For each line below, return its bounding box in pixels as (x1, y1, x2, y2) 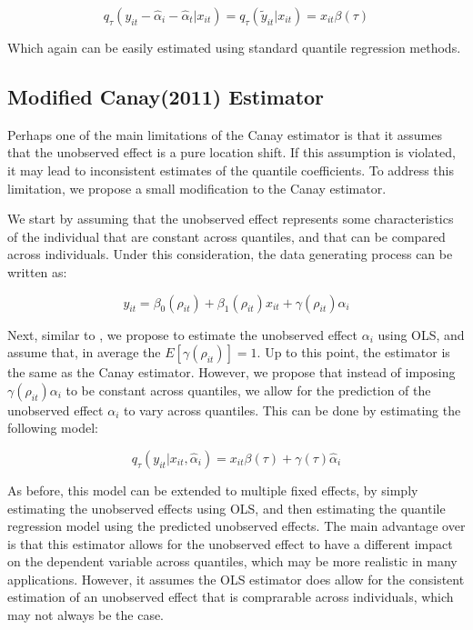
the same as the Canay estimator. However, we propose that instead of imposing (7, 363, 456, 382)
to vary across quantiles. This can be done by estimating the (123, 400, 461, 419)
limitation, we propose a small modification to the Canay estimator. (7, 178, 387, 197)
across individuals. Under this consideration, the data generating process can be (7, 245, 453, 264)
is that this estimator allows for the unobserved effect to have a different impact (7, 534, 453, 553)
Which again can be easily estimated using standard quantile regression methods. (7, 38, 461, 56)
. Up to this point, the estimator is (257, 343, 450, 362)
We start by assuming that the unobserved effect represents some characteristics (7, 209, 454, 228)
